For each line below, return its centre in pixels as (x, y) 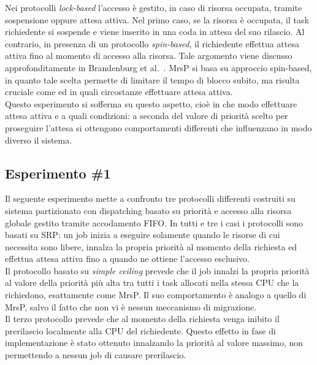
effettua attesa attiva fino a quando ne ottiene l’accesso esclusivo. (127, 259)
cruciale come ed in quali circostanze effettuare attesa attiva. (119, 92)
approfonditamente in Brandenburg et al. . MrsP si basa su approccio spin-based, (158, 67)
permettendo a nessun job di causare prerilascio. (96, 355)
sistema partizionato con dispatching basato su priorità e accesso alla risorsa (148, 210)
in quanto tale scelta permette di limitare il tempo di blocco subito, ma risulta (152, 79)
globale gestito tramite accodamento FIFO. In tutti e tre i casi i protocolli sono (154, 222)
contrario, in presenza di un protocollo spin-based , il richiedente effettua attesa (152, 43)
